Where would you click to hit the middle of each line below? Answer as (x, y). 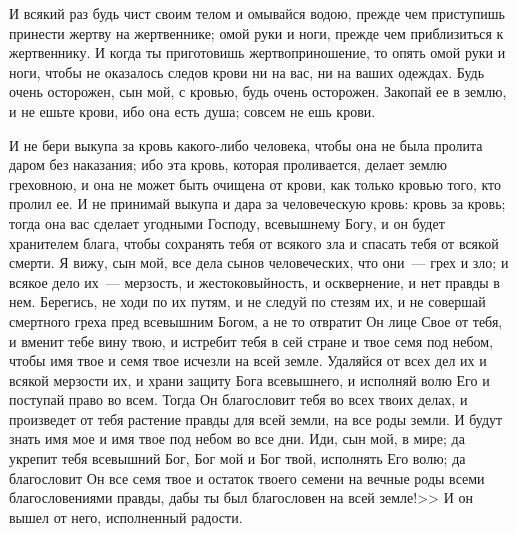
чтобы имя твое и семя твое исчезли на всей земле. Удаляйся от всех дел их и (248, 360)
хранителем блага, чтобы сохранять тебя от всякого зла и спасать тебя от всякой (254, 242)
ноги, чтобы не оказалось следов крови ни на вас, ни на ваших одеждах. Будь (247, 71)
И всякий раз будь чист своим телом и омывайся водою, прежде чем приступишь (257, 13)
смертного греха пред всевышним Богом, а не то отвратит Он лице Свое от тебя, (256, 320)
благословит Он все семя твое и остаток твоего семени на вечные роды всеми (247, 477)
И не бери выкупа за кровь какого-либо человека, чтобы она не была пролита (246, 144)
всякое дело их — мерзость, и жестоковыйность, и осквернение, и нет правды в (254, 281)
